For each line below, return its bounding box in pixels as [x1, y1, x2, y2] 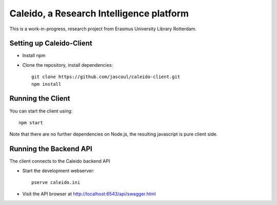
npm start [18, 120, 43, 125]
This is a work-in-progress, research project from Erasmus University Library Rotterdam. [9, 26, 197, 32]
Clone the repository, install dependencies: [22, 62, 113, 68]
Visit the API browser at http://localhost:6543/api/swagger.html [22, 191, 156, 197]
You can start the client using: [9, 108, 73, 114]
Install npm [22, 52, 46, 59]
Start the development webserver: [22, 167, 95, 174]
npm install [31, 81, 62, 87]
